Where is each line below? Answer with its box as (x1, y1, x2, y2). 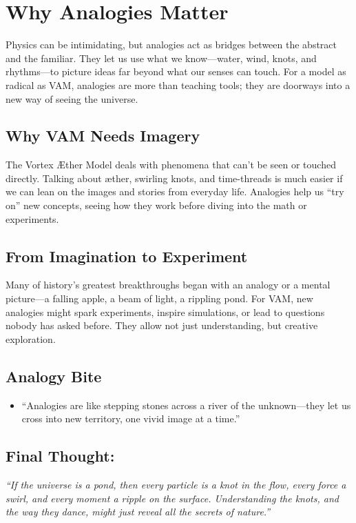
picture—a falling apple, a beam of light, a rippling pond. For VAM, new (6, 291, 313, 306)
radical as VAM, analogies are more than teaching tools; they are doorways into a (6, 77, 350, 92)
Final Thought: (6, 445, 115, 466)
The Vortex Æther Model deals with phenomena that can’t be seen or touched (6, 157, 336, 172)
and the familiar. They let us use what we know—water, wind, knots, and (6, 50, 317, 65)
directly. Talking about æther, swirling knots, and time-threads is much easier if (6, 170, 343, 185)
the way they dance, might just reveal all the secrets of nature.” (6, 504, 271, 519)
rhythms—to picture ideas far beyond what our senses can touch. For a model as (6, 64, 346, 79)
